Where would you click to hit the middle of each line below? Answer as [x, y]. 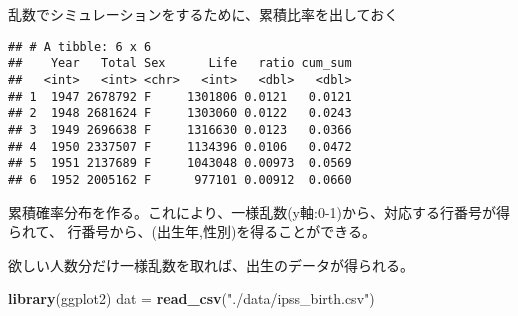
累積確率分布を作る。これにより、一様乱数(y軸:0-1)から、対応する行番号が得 [259, 211]
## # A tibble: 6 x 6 [80, 46]
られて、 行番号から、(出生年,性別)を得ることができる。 [192, 231]
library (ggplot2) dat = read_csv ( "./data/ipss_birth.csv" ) [191, 298]
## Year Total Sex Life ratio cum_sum [180, 63]
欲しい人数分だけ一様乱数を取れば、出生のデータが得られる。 [211, 264]
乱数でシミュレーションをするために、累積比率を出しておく [203, 14]
